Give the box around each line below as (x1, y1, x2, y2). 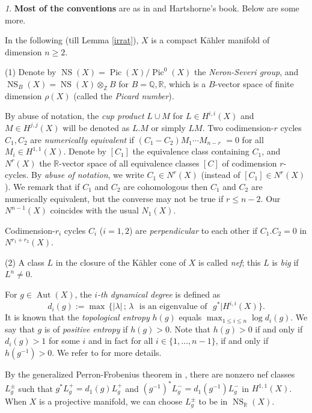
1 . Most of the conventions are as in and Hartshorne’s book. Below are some (5, 2, 299, 14)
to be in (198, 395, 228, 408)
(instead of (201, 168, 240, 181)
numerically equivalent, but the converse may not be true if (5, 192, 224, 204)
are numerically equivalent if (30, 133, 135, 145)
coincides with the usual (50, 204, 139, 216)
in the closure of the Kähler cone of (55, 255, 186, 268)
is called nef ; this (198, 255, 261, 268)
